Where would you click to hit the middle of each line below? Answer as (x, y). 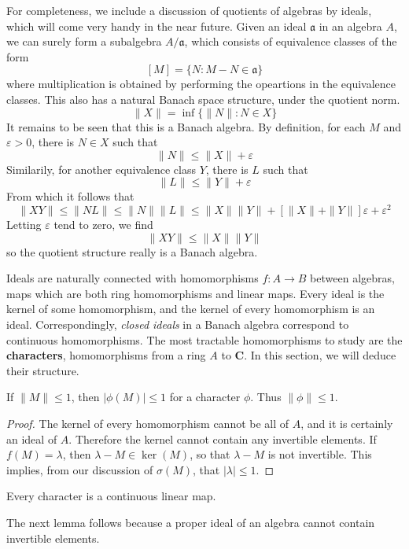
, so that (210, 454)
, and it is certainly (347, 423)
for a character (205, 397)
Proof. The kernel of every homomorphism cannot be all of (148, 423)
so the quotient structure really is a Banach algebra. (132, 251)
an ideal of (32, 438)
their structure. (43, 370)
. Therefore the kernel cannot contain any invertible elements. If (223, 438)
